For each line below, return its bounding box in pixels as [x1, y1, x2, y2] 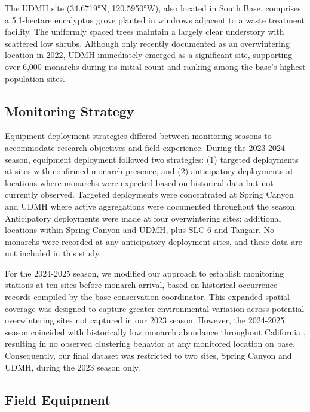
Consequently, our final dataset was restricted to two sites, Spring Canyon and [5, 349, 292, 362]
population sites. [5, 72, 65, 84]
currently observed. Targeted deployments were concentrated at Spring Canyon [5, 188, 294, 201]
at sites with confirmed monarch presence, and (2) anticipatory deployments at [5, 165, 294, 177]
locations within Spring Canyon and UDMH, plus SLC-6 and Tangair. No [5, 223, 275, 236]
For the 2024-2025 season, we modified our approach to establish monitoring [5, 266, 284, 279]
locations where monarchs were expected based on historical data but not [5, 176, 274, 189]
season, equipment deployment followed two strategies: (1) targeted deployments [5, 153, 299, 165]
